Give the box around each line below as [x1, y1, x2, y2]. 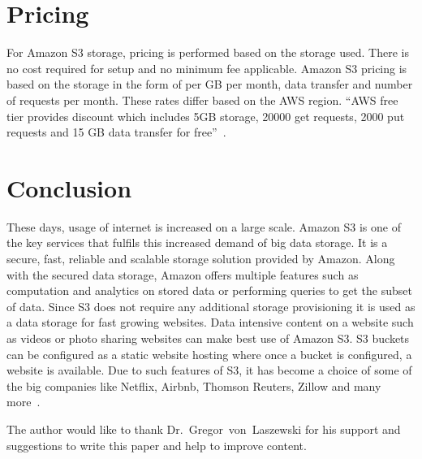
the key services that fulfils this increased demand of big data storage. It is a [6, 234, 388, 251]
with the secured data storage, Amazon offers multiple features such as [6, 266, 359, 283]
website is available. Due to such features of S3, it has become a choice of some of [6, 362, 412, 379]
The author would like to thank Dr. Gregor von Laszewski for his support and [6, 420, 401, 437]
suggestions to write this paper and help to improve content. [6, 436, 307, 453]
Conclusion [6, 171, 132, 204]
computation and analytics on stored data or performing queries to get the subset [6, 282, 412, 299]
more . [6, 393, 41, 410]
